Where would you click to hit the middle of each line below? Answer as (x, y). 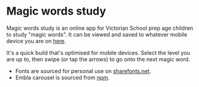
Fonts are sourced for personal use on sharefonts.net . (83, 71)
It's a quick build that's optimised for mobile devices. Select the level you (98, 52)
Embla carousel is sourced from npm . (62, 77)
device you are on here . (36, 41)
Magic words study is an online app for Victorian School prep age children (100, 28)
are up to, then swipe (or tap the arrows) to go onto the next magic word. (98, 59)
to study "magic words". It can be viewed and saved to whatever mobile (97, 34)
